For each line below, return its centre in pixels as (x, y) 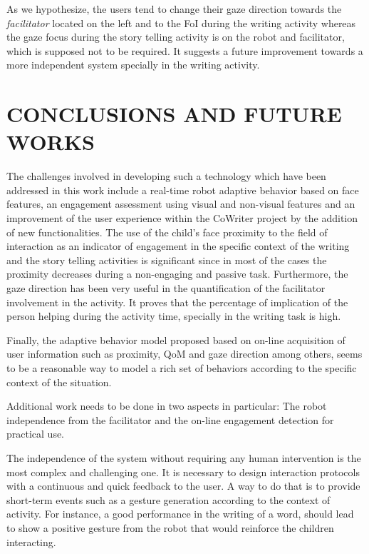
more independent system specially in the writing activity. (133, 65)
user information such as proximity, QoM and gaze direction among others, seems (184, 354)
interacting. (31, 542)
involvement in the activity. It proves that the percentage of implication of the (177, 302)
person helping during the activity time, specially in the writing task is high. (174, 316)
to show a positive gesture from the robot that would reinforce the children (170, 527)
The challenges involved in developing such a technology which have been (166, 176)
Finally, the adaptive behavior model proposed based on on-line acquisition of (176, 339)
